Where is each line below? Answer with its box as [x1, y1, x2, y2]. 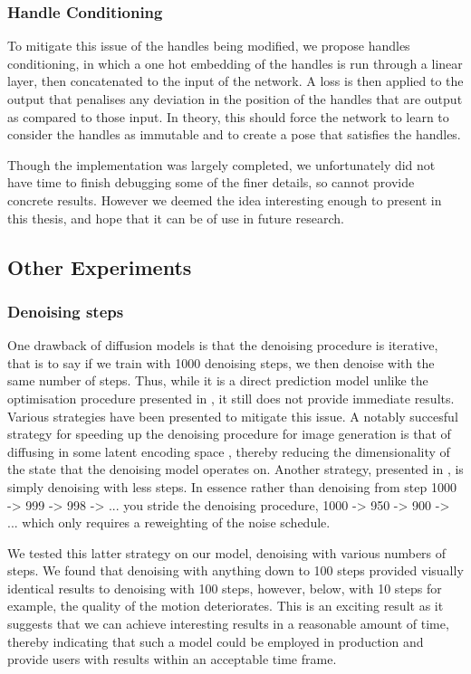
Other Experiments [7, 252, 192, 280]
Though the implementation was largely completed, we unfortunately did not [7, 155, 436, 174]
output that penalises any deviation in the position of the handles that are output [7, 90, 463, 108]
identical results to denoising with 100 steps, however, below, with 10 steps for [7, 578, 442, 597]
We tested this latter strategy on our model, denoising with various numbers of [7, 543, 447, 562]
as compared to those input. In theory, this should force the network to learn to [7, 107, 449, 126]
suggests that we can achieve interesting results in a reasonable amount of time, [7, 614, 449, 633]
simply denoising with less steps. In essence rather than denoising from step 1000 [7, 477, 457, 496]
